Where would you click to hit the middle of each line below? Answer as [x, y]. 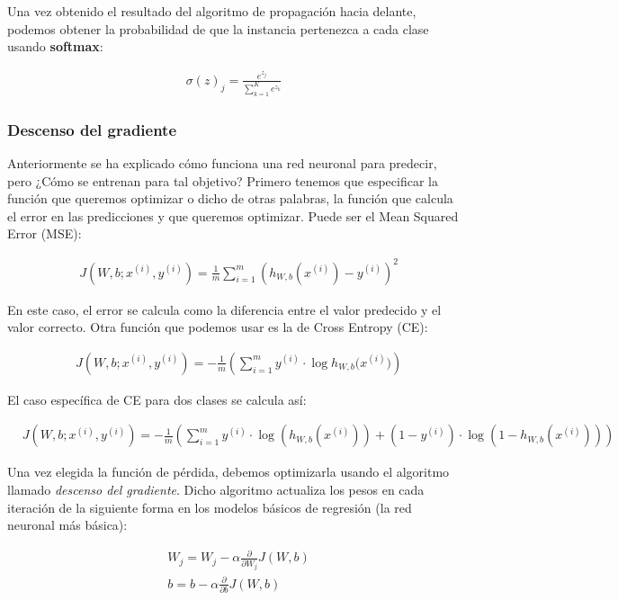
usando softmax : [55, 46]
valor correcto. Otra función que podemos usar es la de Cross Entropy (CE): [218, 327]
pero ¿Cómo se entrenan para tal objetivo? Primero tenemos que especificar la [223, 180]
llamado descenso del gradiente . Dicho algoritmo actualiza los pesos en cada [216, 489]
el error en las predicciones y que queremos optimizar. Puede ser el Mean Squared [233, 215]
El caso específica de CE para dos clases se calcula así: [157, 399]
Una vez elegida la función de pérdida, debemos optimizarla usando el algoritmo [228, 472]
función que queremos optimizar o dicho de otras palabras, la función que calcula [230, 198]
